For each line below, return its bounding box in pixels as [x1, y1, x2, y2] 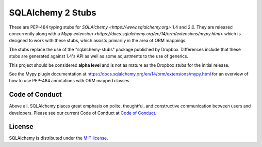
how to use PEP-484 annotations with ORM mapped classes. [9, 78, 131, 84]
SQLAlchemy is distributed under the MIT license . [9, 135, 109, 141]
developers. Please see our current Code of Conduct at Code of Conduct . [9, 110, 157, 116]
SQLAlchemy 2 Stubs [9, 7, 97, 18]
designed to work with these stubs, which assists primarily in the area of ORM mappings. [9, 38, 187, 44]
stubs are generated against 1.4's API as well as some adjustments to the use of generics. [9, 53, 189, 59]
